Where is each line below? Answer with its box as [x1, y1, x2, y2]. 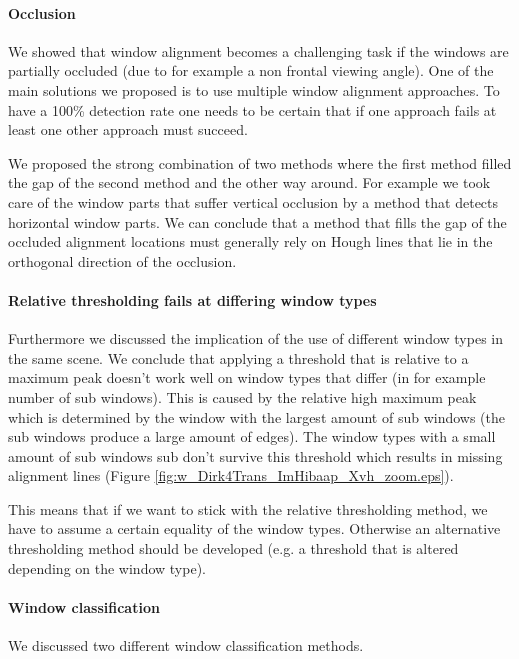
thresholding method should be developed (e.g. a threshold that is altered [8, 538, 459, 559]
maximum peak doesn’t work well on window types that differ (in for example [8, 367, 486, 388]
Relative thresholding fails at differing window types [8, 289, 377, 310]
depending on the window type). [8, 557, 206, 578]
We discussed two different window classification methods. [8, 635, 364, 656]
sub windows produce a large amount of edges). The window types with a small [8, 426, 496, 447]
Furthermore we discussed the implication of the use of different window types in [8, 328, 503, 349]
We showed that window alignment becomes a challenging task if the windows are [8, 40, 509, 61]
